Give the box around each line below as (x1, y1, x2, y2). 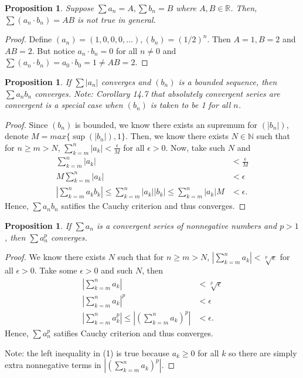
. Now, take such (165, 141, 226, 153)
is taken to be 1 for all (150, 99, 231, 111)
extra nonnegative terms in (5, 359, 101, 371)
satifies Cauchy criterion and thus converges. (53, 326, 213, 339)
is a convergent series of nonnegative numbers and (96, 220, 277, 232)
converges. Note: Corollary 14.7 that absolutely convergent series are (35, 87, 280, 99)
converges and (101, 75, 151, 87)
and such (101, 264, 133, 276)
